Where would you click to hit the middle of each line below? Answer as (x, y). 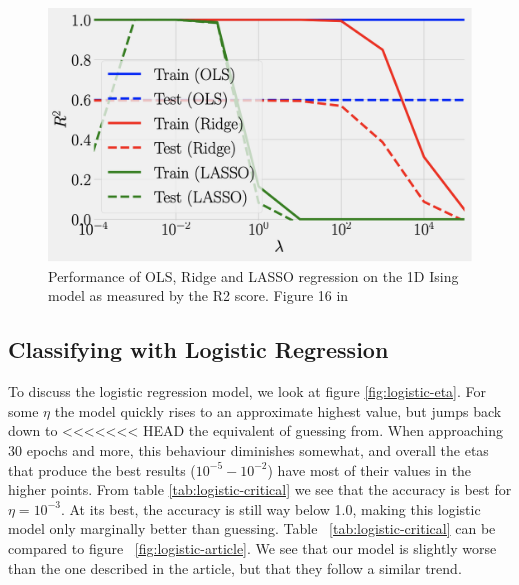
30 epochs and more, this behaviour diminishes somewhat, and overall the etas (248, 450)
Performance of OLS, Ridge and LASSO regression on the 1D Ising (253, 275)
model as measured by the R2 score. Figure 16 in (198, 295)
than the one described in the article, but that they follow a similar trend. (235, 567)
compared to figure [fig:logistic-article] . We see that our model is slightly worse (252, 547)
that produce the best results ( (102, 469)
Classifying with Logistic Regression (198, 349)
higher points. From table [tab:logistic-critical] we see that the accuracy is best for (260, 489)
